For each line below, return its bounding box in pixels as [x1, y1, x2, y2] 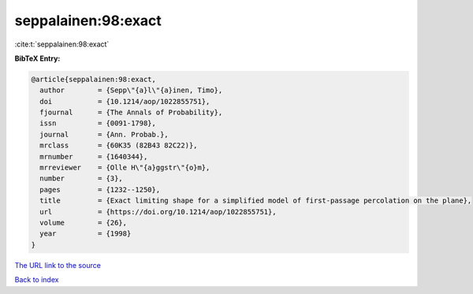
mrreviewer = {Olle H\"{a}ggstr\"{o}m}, [39, 163, 210, 173]
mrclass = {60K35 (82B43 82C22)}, [39, 141, 198, 150]
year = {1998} [39, 229, 132, 238]
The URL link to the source [14, 260, 102, 270]
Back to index [14, 275, 59, 285]
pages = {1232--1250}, [39, 185, 161, 194]
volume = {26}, [39, 218, 128, 227]
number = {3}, [39, 174, 124, 183]
